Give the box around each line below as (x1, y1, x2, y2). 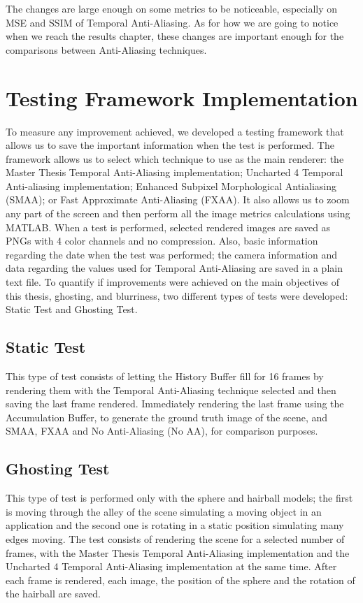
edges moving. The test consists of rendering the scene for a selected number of (6, 531, 345, 546)
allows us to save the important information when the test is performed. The (6, 138, 334, 152)
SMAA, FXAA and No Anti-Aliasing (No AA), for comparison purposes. (6, 423, 318, 438)
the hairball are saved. (6, 586, 101, 601)
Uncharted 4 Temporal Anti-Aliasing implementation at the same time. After (6, 559, 337, 574)
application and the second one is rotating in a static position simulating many (6, 518, 344, 532)
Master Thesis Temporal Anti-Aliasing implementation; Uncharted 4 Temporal (6, 165, 343, 180)
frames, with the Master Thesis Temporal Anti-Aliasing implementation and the (6, 545, 350, 560)
